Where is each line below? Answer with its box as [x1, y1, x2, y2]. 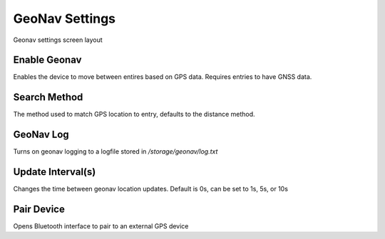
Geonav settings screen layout [13, 36, 103, 44]
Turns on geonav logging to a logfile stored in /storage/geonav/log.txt [13, 147, 218, 156]
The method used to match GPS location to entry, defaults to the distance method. [13, 110, 256, 119]
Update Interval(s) [13, 166, 96, 178]
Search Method [13, 91, 83, 103]
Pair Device [13, 203, 66, 215]
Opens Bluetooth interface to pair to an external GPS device [13, 222, 189, 230]
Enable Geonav [13, 54, 82, 66]
